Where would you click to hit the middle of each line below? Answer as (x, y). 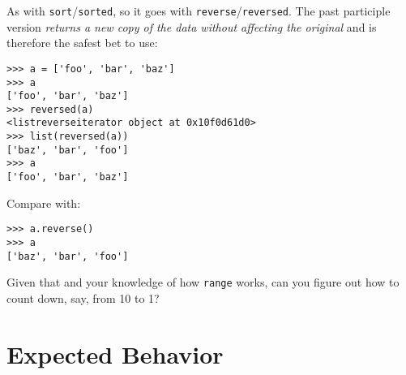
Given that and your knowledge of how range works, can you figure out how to (203, 282)
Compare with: (44, 203)
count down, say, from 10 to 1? (83, 297)
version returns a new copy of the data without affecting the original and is (192, 26)
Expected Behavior (115, 353)
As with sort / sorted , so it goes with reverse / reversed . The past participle (199, 11)
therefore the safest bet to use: (82, 43)
